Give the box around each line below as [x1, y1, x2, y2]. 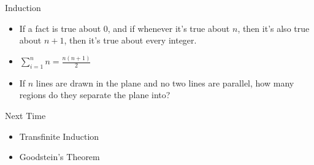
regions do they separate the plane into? [19, 88, 170, 101]
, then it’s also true [237, 21, 310, 34]
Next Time [5, 109, 46, 122]
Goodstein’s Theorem [19, 150, 100, 163]
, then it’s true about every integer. [64, 34, 197, 47]
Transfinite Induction [19, 129, 99, 142]
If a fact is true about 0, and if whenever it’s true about [19, 21, 230, 34]
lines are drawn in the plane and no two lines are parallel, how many [36, 76, 294, 89]
